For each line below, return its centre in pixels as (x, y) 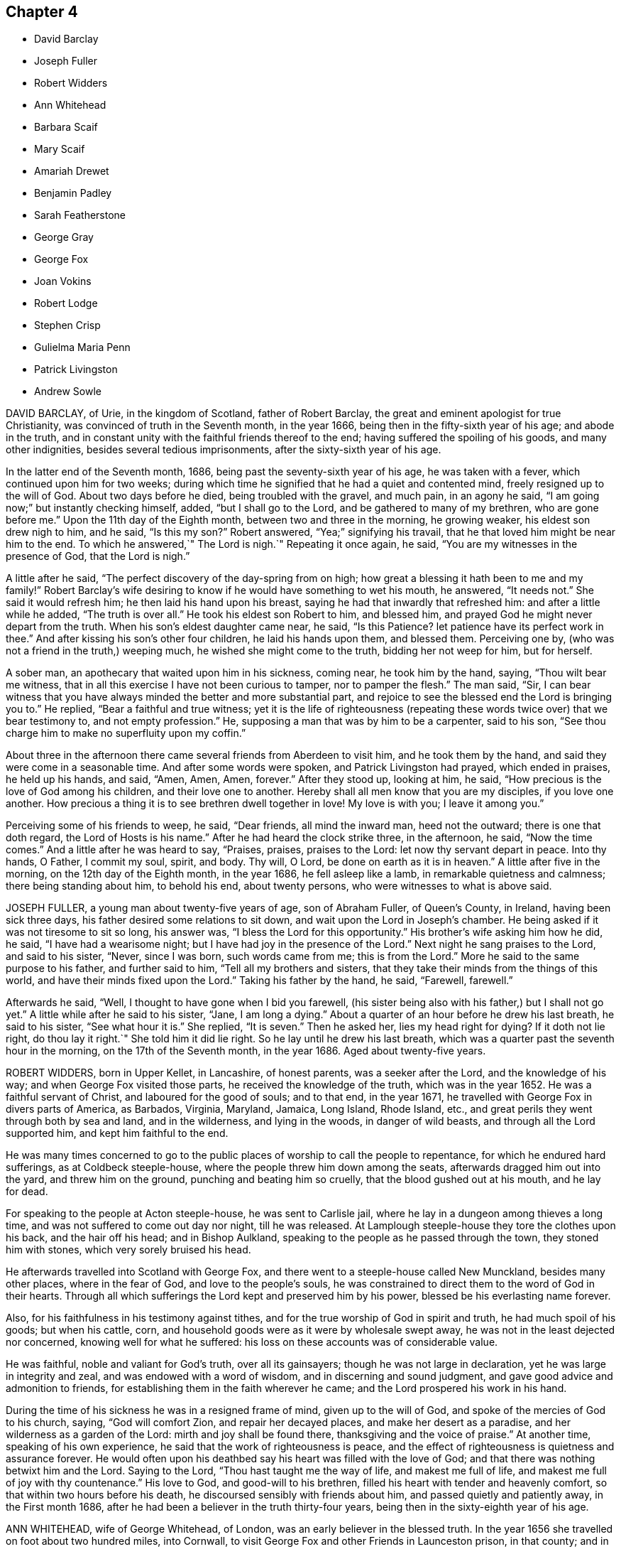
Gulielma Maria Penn (82, 347)
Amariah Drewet (72, 171)
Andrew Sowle (68, 392)
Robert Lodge (66, 303)
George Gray (64, 237)
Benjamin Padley (73, 193)
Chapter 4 (42, 12)
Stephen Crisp (67, 325)
